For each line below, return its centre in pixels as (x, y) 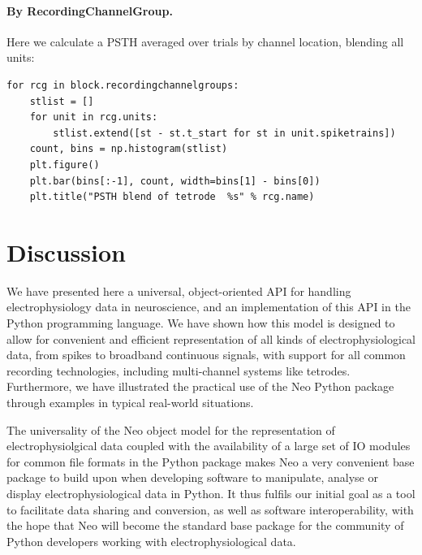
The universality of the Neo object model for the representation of (171, 429)
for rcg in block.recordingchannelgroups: (123, 85)
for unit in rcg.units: (94, 117)
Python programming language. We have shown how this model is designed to (201, 323)
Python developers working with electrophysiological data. (151, 541)
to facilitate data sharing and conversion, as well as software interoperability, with (210, 509)
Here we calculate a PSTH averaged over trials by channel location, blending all (205, 41)
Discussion (66, 251)
